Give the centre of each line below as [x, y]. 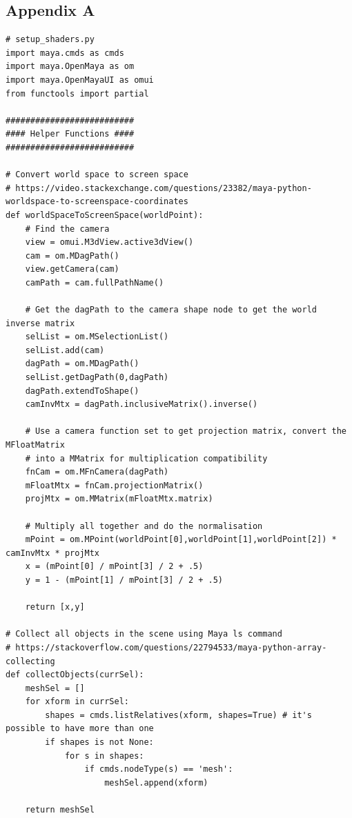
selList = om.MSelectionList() [97, 337]
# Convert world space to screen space [97, 175]
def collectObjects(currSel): [75, 675]
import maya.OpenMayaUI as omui [80, 80]
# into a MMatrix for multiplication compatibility [146, 458]
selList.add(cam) [65, 350]
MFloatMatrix [35, 445]
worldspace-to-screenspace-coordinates [97, 202]
